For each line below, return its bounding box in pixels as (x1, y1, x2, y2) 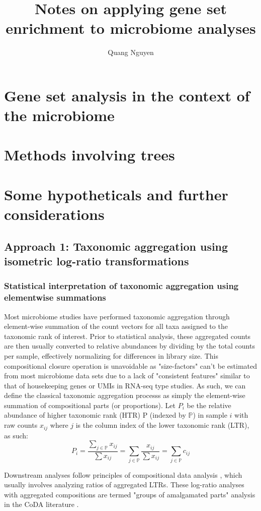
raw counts (4, 420, 38, 430)
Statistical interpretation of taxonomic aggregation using (4, 279, 239, 292)
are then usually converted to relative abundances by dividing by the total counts (4, 340, 255, 351)
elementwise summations (4, 291, 106, 304)
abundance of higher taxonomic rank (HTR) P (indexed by (4, 410, 186, 420)
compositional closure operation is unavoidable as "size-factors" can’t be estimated (4, 360, 257, 371)
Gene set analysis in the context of (4, 85, 250, 105)
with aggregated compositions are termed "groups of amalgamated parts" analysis (4, 489, 255, 499)
